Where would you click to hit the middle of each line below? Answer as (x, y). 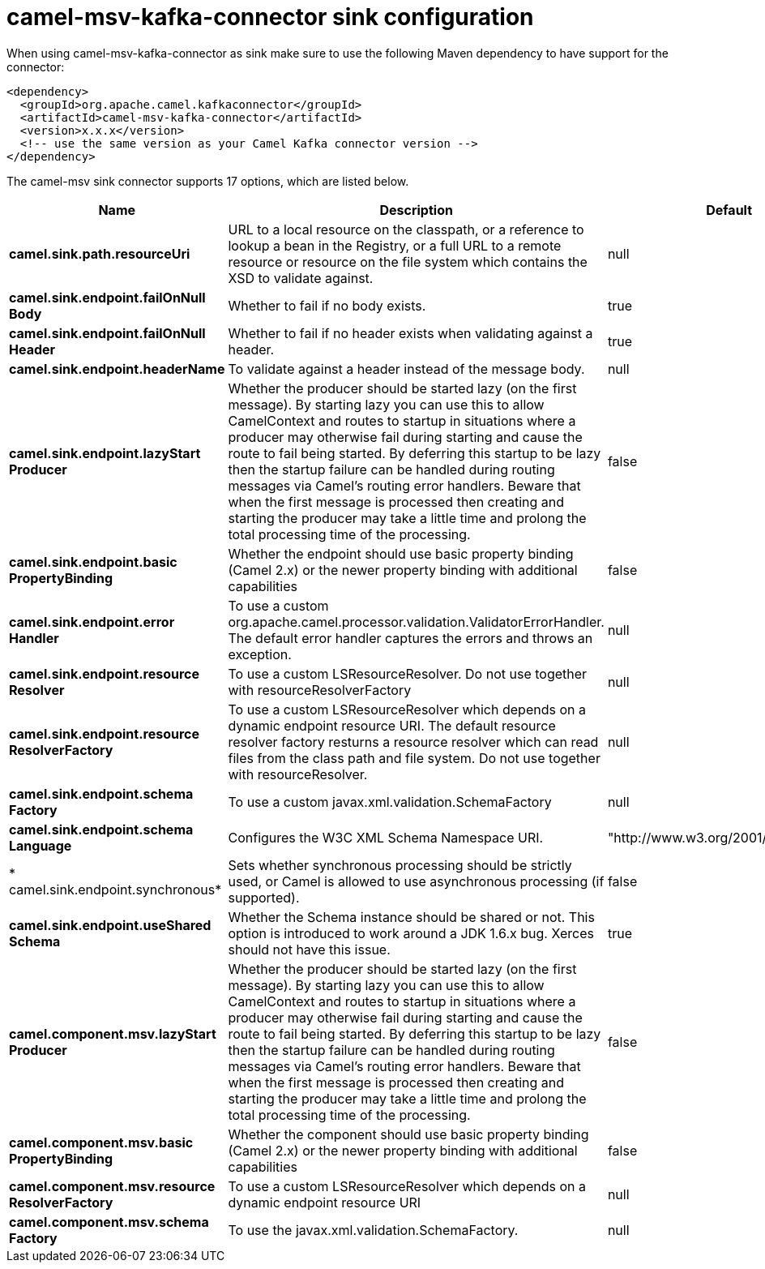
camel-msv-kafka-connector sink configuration (270, 17)
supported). (264, 897)
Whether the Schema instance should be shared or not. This (411, 917)
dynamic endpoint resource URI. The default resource (392, 725)
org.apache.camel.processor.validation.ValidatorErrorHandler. (416, 622)
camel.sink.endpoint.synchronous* (115, 889)
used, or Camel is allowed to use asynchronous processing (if (416, 881)
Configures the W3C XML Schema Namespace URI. (386, 837)
